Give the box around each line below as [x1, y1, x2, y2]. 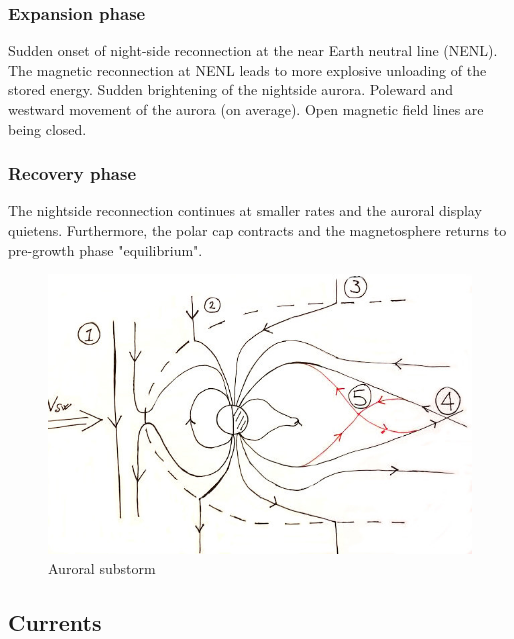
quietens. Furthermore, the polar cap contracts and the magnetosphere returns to [8, 220, 507, 240]
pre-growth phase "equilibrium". [8, 239, 203, 260]
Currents [8, 606, 102, 637]
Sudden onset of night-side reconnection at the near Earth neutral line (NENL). [8, 40, 498, 61]
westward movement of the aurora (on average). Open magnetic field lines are [8, 99, 484, 119]
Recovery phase [8, 161, 137, 186]
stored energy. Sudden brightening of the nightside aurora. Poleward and [8, 79, 454, 100]
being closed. [8, 118, 87, 139]
